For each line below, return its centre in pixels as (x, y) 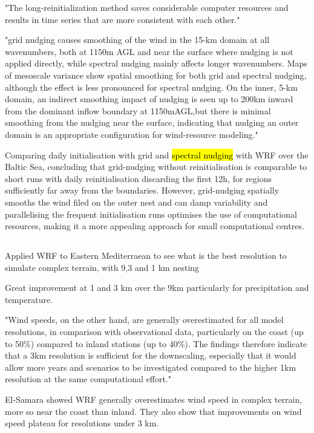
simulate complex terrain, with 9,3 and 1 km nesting (102, 267)
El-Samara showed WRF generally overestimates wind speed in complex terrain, (154, 399)
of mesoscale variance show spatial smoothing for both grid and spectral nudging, (156, 75)
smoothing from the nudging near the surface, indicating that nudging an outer (152, 122)
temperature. (29, 299)
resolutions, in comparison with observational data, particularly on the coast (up (154, 332)
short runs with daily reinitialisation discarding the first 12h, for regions (139, 178)
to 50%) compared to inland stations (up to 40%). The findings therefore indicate (156, 343)
